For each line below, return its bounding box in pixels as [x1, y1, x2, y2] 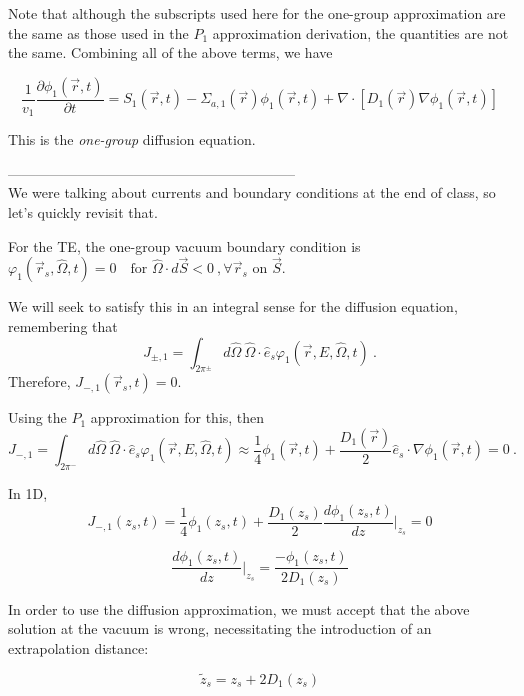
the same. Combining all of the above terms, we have [8, 42, 333, 63]
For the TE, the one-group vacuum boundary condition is [8, 235, 361, 256]
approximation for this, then [90, 407, 265, 428]
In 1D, [8, 483, 48, 504]
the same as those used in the [8, 22, 189, 43]
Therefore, [8, 371, 71, 392]
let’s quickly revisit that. [8, 202, 158, 223]
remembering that [8, 316, 118, 337]
